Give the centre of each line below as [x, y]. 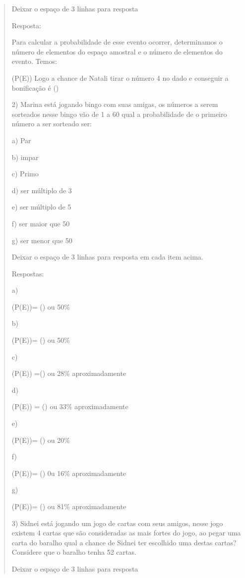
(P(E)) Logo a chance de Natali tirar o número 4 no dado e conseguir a [120, 78]
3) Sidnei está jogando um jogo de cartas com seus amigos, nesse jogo [117, 523]
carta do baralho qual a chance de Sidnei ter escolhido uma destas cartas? [124, 542]
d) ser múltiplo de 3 [42, 190]
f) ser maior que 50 [41, 223]
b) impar [25, 157]
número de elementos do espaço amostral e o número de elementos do [117, 51]
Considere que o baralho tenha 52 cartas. [74, 552]
